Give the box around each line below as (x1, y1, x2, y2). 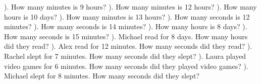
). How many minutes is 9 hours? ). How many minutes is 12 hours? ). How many (4, 2, 257, 12)
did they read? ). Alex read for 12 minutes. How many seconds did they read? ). (4, 41, 252, 51)
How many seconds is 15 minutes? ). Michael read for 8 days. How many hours (4, 31, 248, 41)
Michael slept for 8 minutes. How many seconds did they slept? (4, 70, 199, 81)
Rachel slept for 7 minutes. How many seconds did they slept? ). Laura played (4, 50, 246, 61)
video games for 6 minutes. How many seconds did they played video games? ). (4, 60, 248, 71)
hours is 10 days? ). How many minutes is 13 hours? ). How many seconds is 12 (4, 11, 250, 22)
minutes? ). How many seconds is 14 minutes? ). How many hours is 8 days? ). (4, 21, 247, 32)
